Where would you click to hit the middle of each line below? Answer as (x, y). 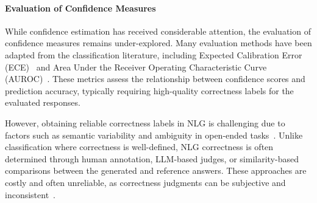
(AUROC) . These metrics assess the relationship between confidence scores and (155, 79)
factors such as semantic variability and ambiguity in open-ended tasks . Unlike (154, 135)
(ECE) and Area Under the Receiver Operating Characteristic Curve (136, 67)
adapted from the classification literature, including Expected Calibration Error (154, 54)
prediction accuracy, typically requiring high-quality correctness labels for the (149, 90)
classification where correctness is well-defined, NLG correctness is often (139, 147)
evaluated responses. (43, 102)
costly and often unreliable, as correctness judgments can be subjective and (145, 182)
